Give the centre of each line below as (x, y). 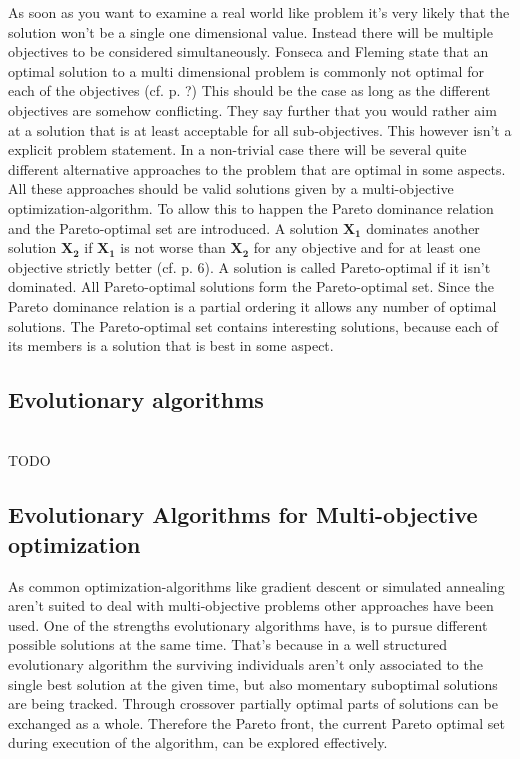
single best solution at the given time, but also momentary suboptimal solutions (253, 683)
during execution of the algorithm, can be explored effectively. (198, 742)
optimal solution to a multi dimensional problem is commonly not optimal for (246, 70)
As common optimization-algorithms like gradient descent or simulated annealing (256, 585)
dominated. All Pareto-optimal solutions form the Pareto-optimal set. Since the (251, 286)
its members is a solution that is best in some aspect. (171, 345)
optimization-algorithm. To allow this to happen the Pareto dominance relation (251, 207)
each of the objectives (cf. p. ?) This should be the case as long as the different (249, 90)
